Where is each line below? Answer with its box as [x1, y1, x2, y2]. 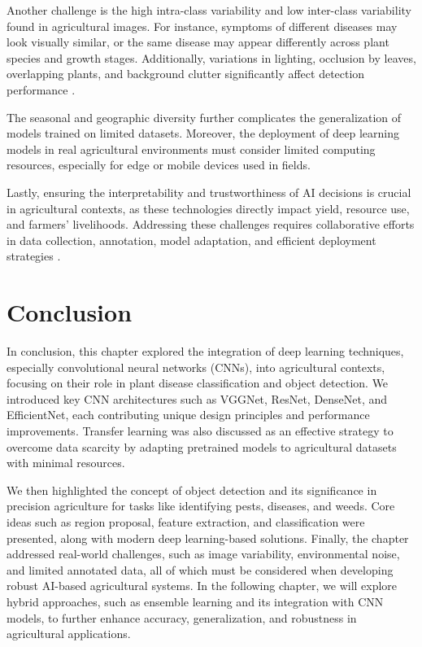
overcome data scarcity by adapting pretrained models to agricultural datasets [7, 438, 397, 455]
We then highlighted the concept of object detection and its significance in [7, 481, 377, 498]
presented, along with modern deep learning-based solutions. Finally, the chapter [7, 529, 409, 546]
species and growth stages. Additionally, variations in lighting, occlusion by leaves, [7, 49, 416, 66]
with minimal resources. [7, 454, 125, 471]
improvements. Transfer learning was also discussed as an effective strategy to [7, 422, 394, 439]
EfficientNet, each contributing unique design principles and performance [7, 406, 370, 423]
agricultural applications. [7, 625, 131, 642]
